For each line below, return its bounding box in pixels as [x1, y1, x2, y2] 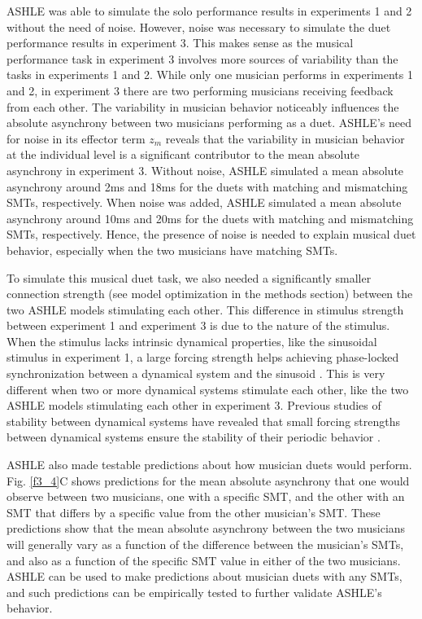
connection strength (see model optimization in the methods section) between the [7, 285, 413, 302]
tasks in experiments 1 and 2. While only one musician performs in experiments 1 [7, 66, 413, 83]
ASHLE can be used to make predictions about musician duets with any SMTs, [7, 568, 402, 585]
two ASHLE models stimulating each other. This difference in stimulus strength [7, 301, 404, 318]
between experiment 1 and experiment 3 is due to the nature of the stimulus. [7, 317, 390, 334]
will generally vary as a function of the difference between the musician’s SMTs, [7, 536, 404, 552]
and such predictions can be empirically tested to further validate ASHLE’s [7, 583, 382, 600]
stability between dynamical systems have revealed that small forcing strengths [7, 412, 401, 429]
